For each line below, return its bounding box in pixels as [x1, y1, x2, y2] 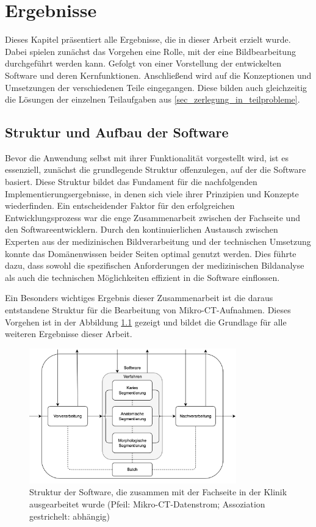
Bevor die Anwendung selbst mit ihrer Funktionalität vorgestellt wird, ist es [5, 151, 289, 164]
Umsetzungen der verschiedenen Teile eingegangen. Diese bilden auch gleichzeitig [5, 81, 307, 93]
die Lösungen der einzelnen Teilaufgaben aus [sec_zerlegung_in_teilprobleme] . [5, 93, 300, 106]
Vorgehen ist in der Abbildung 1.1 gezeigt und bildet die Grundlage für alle [5, 315, 287, 328]
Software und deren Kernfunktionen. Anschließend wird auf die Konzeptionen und [5, 68, 312, 81]
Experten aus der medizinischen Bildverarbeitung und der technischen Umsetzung [5, 235, 311, 248]
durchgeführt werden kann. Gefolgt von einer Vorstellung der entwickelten [5, 57, 282, 70]
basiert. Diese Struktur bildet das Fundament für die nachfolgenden [5, 175, 257, 188]
